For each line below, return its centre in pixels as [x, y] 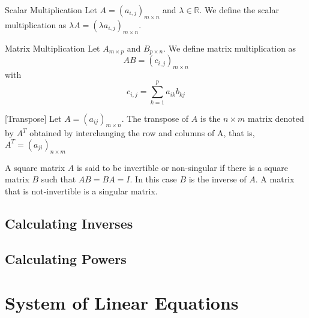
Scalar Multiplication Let [51, 10]
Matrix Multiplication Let [52, 48]
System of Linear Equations [122, 303]
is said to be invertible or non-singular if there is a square [182, 167]
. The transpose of [155, 118]
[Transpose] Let [33, 118]
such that [58, 179]
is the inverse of [217, 179]
